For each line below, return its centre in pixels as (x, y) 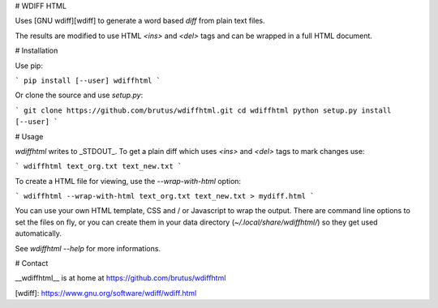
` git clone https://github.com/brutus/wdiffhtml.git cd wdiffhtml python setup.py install (203, 110)
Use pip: (29, 66)
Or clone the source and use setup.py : (79, 95)
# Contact (32, 263)
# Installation (36, 51)
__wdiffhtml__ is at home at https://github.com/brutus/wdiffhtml (120, 278)
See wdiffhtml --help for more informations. (88, 248)
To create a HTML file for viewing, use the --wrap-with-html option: (128, 181)
